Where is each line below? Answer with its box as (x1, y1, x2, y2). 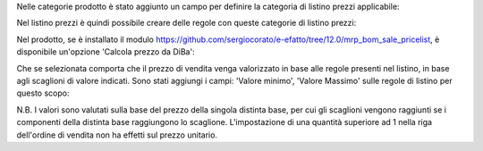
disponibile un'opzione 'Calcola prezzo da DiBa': (16, 46, 196, 57)
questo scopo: (16, 88, 70, 98)
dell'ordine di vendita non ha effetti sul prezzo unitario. (16, 130, 218, 140)
